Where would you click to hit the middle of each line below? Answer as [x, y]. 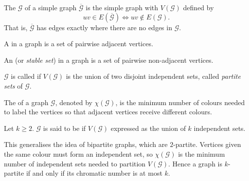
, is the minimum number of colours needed [180, 102]
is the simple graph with [122, 7]
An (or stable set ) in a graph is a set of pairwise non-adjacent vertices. [109, 60]
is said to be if [64, 128]
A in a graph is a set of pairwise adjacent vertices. [79, 44]
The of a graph [26, 102]
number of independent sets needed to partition [75, 163]
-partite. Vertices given [207, 144]
